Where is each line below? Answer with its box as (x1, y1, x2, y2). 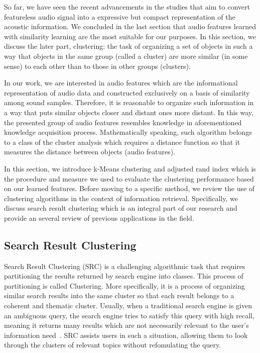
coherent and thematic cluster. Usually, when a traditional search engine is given (4, 300, 252, 311)
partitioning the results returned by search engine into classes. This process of (4, 271, 243, 281)
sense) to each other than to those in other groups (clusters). (4, 60, 191, 71)
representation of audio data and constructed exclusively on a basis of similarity (4, 87, 250, 98)
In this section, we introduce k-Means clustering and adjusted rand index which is (4, 163, 256, 173)
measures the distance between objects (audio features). (4, 146, 176, 157)
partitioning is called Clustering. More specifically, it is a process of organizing (4, 280, 245, 291)
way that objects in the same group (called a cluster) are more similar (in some (4, 50, 248, 61)
